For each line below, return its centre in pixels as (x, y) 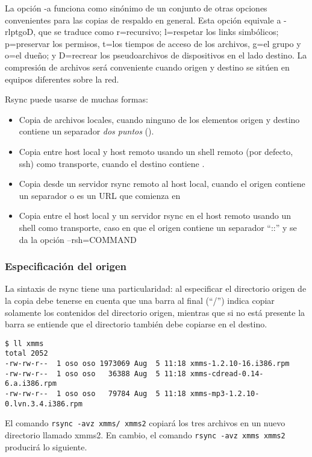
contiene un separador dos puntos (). (86, 131)
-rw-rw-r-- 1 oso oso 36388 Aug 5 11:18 (95, 373)
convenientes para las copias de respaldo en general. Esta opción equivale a (143, 20)
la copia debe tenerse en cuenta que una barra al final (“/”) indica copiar (140, 300)
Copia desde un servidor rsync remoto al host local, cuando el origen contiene (162, 184)
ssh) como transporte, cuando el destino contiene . (112, 163)
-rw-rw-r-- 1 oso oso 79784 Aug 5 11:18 (95, 393)
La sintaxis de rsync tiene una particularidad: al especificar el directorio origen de (156, 288)
